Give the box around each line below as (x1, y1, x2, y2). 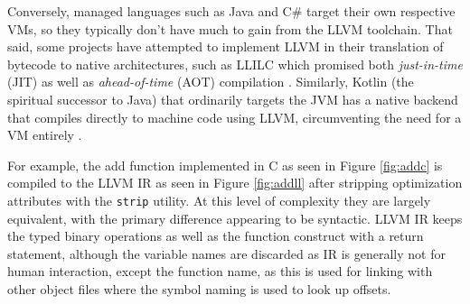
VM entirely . (7, 125, 82, 144)
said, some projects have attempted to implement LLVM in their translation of (7, 37, 444, 56)
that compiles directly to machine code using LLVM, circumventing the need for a (7, 107, 462, 126)
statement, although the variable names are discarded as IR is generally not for (7, 244, 446, 263)
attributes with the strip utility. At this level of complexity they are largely (7, 190, 431, 209)
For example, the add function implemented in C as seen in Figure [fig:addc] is (7, 155, 443, 174)
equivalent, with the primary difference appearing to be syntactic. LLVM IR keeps (7, 208, 463, 227)
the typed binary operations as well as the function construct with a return (7, 226, 424, 245)
